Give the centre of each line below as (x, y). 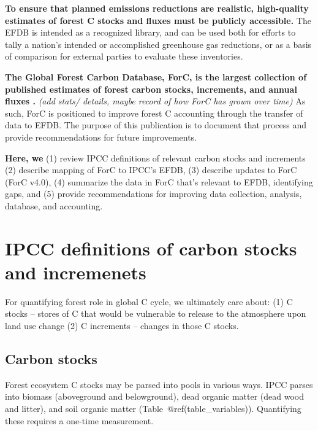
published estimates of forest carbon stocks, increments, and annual (151, 89)
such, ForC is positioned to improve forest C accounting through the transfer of (154, 113)
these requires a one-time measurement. (79, 420)
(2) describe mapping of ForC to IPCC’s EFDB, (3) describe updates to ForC (151, 170)
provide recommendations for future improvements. (101, 137)
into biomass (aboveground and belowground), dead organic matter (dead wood (155, 396)
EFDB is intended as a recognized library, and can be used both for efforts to (150, 32)
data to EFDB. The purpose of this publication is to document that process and (156, 125)
